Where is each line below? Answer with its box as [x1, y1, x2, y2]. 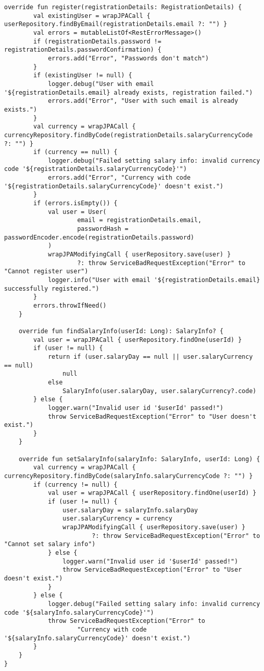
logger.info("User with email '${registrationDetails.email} [47, 276, 260, 284]
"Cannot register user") [4, 268, 88, 275]
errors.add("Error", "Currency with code [47, 174, 191, 182]
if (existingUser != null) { [33, 72, 132, 79]
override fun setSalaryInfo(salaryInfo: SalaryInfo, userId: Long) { [18, 455, 260, 463]
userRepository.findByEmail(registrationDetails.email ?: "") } [4, 20, 227, 28]
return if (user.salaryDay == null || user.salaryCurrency [47, 353, 253, 360]
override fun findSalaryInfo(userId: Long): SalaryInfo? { [18, 327, 224, 335]
